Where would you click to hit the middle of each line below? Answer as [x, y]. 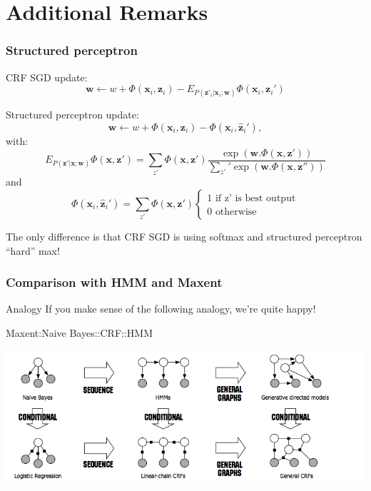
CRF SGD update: [47, 77]
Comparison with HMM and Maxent [114, 282]
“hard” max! [33, 250]
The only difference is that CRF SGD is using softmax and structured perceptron [184, 236]
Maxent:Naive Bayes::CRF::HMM [79, 332]
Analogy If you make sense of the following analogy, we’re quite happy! [161, 309]
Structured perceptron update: [72, 115]
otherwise [236, 212]
